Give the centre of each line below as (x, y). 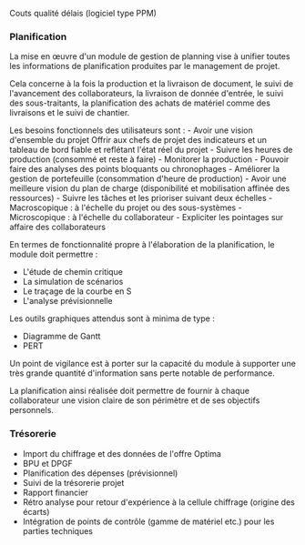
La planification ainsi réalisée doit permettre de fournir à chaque (130, 391)
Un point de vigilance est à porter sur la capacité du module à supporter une (152, 364)
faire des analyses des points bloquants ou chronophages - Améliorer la (145, 169)
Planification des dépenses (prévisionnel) (100, 473)
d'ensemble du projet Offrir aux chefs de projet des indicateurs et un (138, 140)
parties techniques (58, 530)
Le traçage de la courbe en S (77, 291)
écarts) (36, 511)
